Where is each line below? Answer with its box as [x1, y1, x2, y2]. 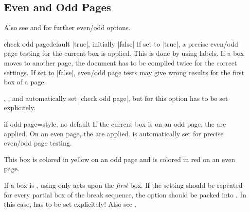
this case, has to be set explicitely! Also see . [4, 199, 137, 209]
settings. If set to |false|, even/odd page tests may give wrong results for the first [4, 67, 245, 77]
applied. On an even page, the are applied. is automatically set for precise [4, 128, 224, 138]
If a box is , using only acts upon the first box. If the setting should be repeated [4, 179, 243, 190]
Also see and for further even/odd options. [4, 22, 131, 33]
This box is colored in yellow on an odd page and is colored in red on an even [4, 154, 235, 164]
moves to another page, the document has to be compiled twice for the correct [4, 57, 237, 67]
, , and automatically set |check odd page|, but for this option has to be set [4, 93, 228, 103]
